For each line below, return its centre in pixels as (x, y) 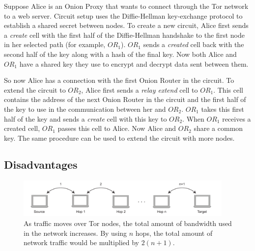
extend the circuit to (35, 89)
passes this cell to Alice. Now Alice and (117, 128)
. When (193, 118)
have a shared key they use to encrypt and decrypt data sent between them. (134, 63)
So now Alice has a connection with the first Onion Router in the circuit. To (119, 80)
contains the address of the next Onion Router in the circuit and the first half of (125, 99)
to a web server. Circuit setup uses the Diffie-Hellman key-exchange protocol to (123, 15)
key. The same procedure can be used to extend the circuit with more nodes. (119, 138)
